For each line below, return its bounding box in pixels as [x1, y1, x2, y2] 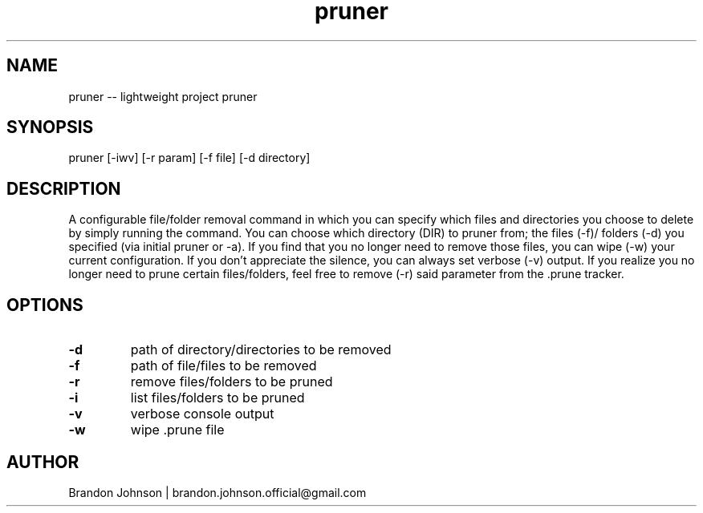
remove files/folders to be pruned [130, 374, 333, 390]
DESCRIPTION [6, 178, 121, 199]
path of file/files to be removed [130, 357, 317, 374]
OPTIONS [6, 294, 83, 315]
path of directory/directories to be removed [130, 341, 392, 358]
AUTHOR [6, 451, 79, 472]
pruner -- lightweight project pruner [68, 89, 258, 103]
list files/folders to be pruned [130, 390, 305, 406]
